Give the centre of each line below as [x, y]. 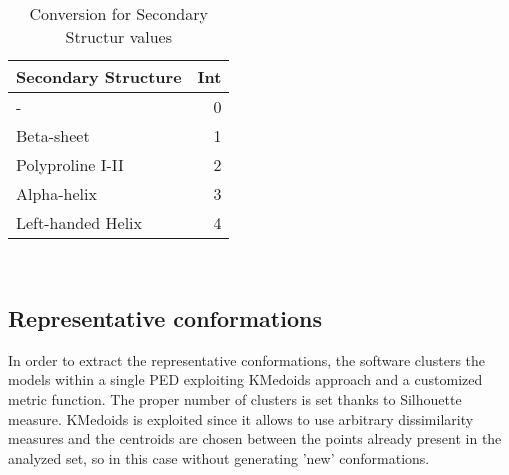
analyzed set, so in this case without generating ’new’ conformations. [219, 457]
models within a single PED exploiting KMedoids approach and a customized [245, 379]
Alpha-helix [56, 193]
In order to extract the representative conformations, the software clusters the [247, 359]
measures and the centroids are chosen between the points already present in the [255, 438]
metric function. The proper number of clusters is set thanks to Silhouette [235, 398]
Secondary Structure [99, 76]
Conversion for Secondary [118, 13]
